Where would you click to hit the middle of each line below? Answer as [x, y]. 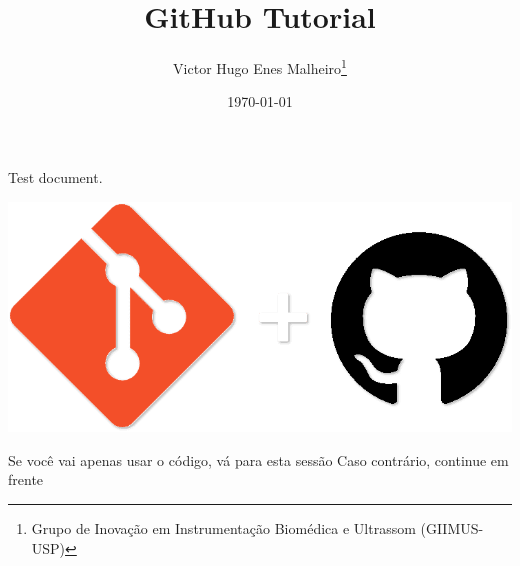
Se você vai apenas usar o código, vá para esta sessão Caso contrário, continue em [258, 459]
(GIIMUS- [452, 527]
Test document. [55, 176]
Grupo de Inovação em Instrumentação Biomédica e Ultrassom [223, 527]
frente [26, 479]
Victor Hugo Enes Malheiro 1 [260, 66]
